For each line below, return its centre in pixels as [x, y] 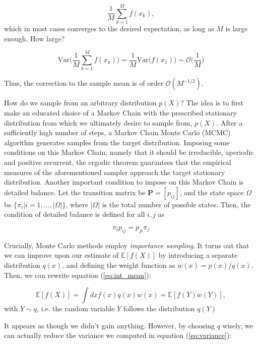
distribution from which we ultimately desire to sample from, [98, 122]
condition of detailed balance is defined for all [75, 214]
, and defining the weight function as [119, 265]
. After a [230, 122]
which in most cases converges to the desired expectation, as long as [109, 28]
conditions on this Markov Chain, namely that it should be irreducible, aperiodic [129, 152]
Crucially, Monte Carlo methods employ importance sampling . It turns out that [127, 245]
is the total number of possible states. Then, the [176, 204]
